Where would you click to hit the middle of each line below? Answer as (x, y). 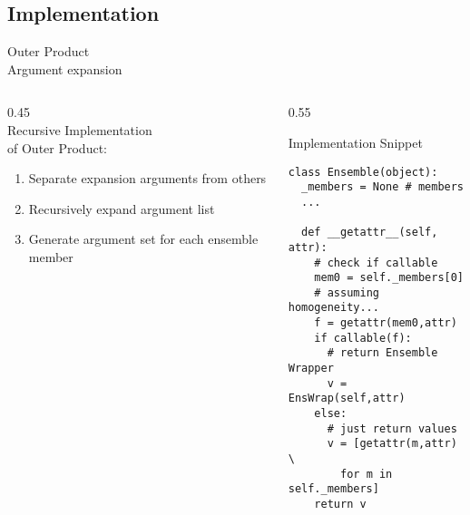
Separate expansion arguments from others (147, 178)
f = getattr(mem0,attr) (386, 323)
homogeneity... (333, 308)
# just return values (392, 428)
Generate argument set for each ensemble (143, 239)
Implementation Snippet (355, 142)
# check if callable (376, 262)
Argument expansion (65, 68)
